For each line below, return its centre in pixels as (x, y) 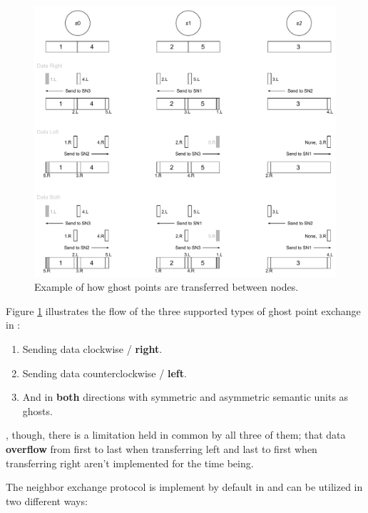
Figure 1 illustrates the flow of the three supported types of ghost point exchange (183, 310)
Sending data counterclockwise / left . (104, 373)
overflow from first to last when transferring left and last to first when (162, 449)
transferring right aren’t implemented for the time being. (130, 463)
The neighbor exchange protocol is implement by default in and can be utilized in (184, 487)
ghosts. (37, 410)
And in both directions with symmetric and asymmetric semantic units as (185, 397)
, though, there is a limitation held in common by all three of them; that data (176, 435)
